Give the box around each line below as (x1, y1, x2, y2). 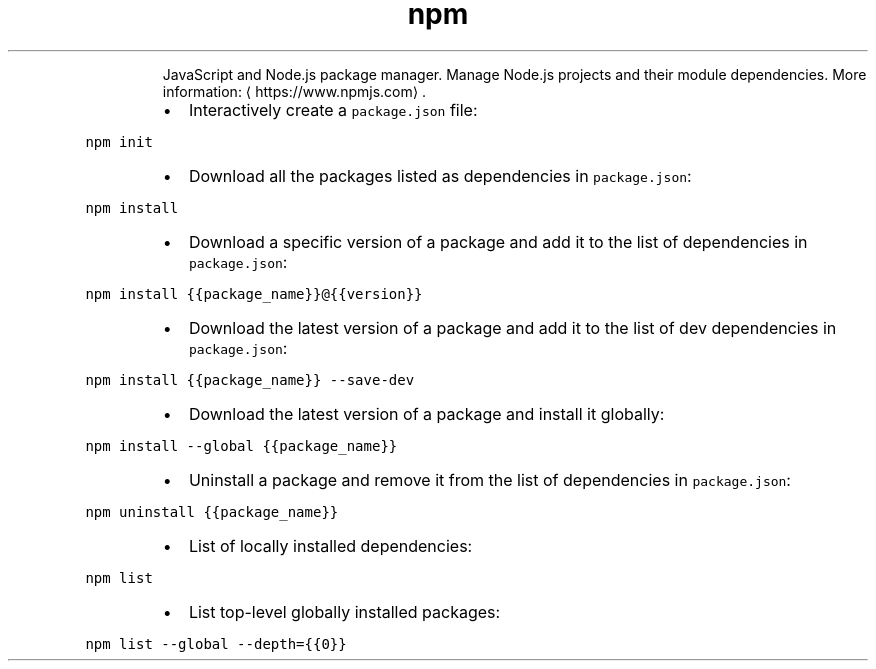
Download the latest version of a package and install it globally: (188, 403, 665, 424)
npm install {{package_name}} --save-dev (85, 371, 415, 388)
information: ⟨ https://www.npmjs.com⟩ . (162, 82, 427, 100)
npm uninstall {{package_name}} (85, 503, 339, 520)
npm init (85, 133, 153, 150)
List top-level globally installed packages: (188, 601, 501, 622)
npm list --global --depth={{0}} (85, 635, 347, 652)
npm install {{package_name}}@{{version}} (85, 285, 423, 302)
